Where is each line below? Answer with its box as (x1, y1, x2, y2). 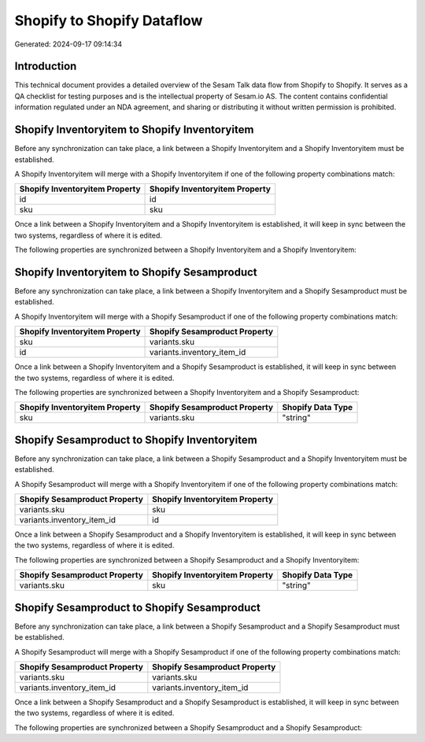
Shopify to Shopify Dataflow (14, 12, 203, 29)
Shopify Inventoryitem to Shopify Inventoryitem (14, 123, 254, 137)
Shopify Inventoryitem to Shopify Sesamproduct (14, 265, 257, 279)
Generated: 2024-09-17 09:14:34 (14, 39, 123, 49)
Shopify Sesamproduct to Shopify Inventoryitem (14, 433, 257, 446)
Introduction (14, 60, 77, 73)
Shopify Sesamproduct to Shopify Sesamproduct (14, 600, 261, 614)
